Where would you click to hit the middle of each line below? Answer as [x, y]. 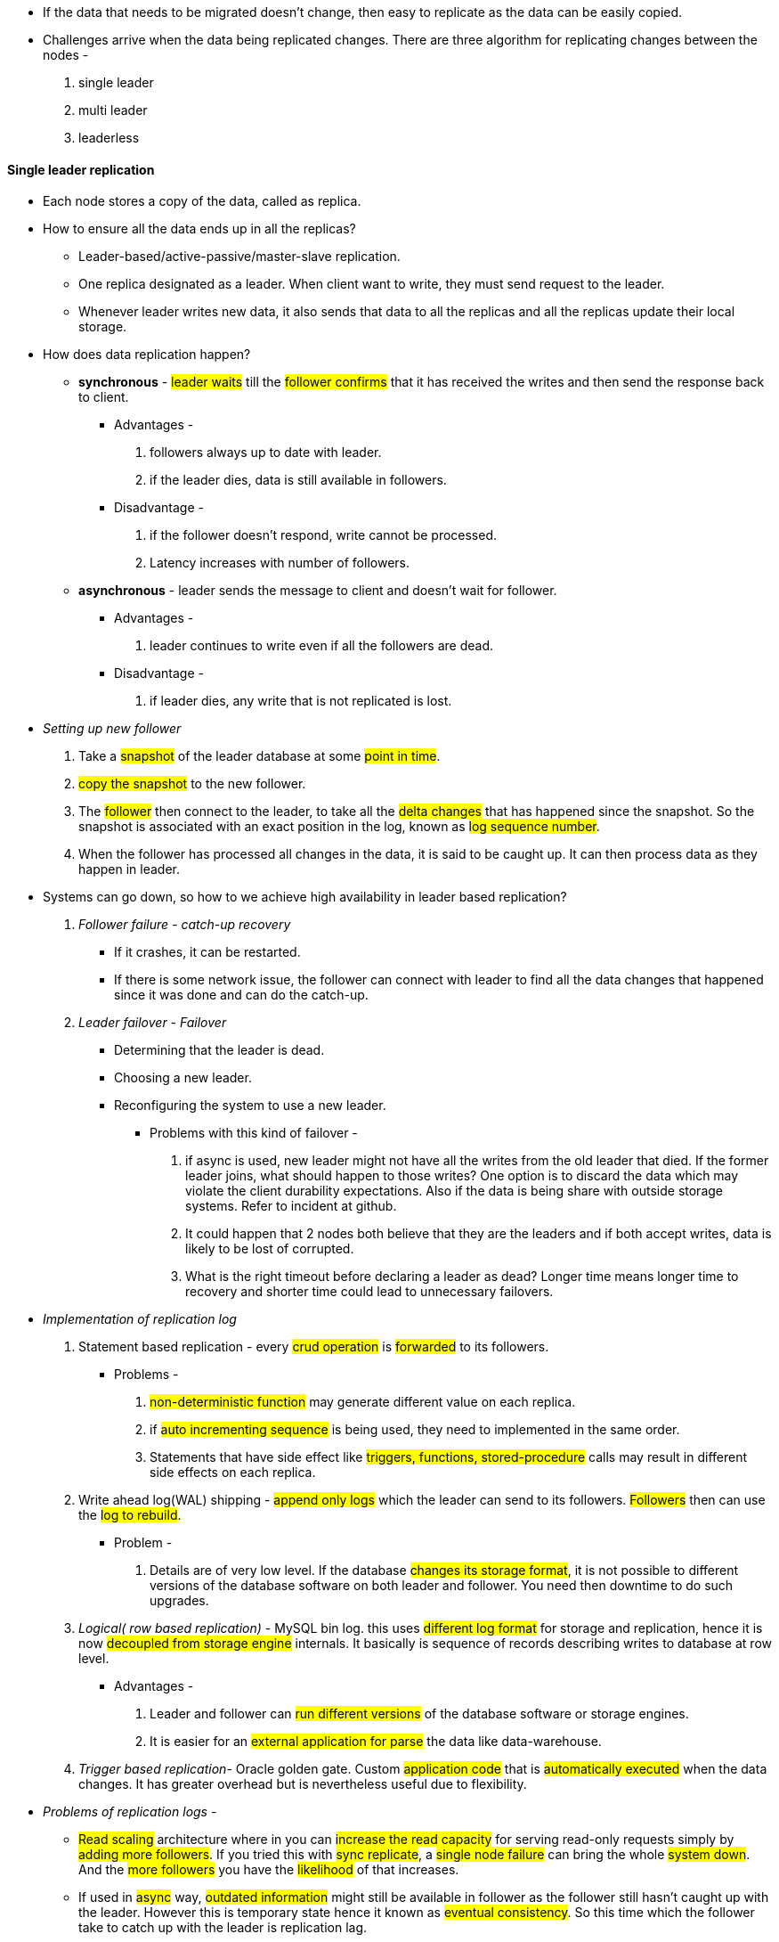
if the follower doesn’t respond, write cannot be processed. [324, 535]
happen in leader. [129, 869]
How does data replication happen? [147, 355]
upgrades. [179, 1601]
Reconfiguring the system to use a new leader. [250, 1106]
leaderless [109, 138]
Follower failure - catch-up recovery [185, 925]
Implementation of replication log [140, 1319]
